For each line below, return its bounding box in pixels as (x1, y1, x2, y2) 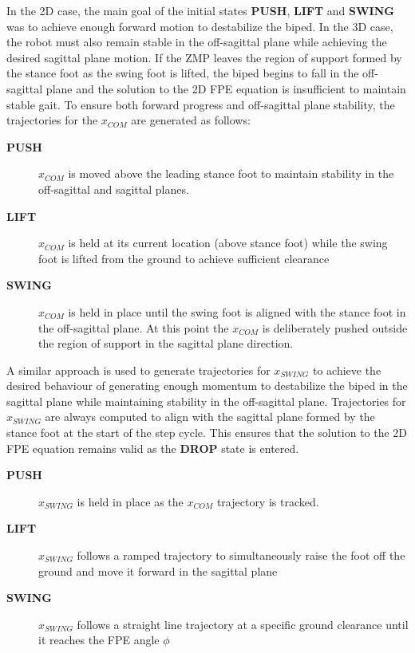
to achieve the (312, 361, 381, 378)
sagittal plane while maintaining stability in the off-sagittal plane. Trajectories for (6, 392, 406, 409)
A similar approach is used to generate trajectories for (6, 361, 271, 378)
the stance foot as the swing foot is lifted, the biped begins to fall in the (6, 65, 359, 81)
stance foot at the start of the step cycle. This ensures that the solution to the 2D (6, 424, 408, 441)
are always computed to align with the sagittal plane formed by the (45, 408, 375, 425)
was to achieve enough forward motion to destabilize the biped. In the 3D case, (6, 18, 393, 34)
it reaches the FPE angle (38, 631, 160, 648)
